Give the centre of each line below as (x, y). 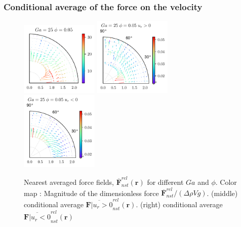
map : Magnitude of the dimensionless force (91, 193)
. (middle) (222, 193)
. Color (226, 182)
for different (165, 182)
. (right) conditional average (179, 204)
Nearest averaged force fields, (69, 182)
